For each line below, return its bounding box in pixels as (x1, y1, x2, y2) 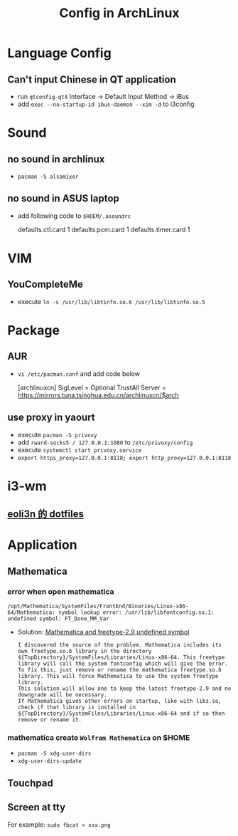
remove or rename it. (17, 716, 82, 723)
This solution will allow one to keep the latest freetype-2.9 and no (17, 685, 232, 692)
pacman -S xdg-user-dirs (17, 750, 92, 758)
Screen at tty (7, 801, 66, 813)
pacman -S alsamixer (17, 173, 79, 180)
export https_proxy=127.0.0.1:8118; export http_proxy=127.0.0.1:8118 (17, 454, 232, 461)
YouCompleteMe (7, 278, 84, 291)
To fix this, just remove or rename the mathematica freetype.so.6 (17, 667, 222, 674)
